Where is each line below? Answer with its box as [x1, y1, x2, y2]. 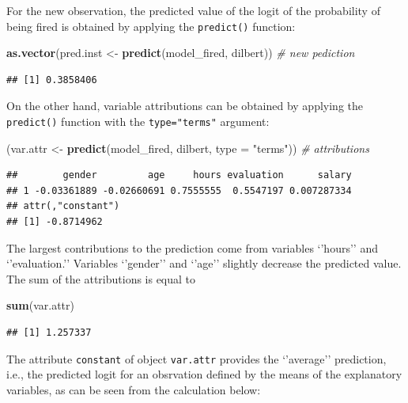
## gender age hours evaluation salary [6, 169, 352, 181]
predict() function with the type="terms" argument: [6, 113, 270, 130]
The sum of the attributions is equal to [6, 270, 196, 287]
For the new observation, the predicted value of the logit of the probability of [6, 2, 380, 18]
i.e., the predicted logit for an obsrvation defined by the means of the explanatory [6, 366, 402, 382]
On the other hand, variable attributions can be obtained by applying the [6, 97, 363, 114]
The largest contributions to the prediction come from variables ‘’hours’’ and [6, 239, 378, 256]
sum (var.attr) [6, 297, 74, 314]
